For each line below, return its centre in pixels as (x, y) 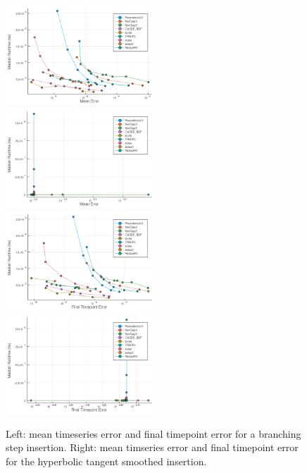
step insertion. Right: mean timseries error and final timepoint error (152, 447)
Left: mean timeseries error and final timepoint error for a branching (153, 433)
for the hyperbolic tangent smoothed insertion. (106, 461)
